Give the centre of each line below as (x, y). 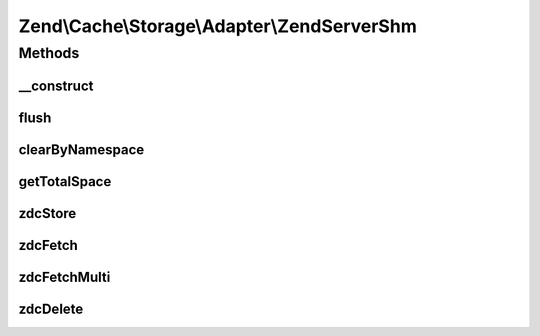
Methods (49, 53)
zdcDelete (51, 308)
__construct (56, 85)
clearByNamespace (81, 149)
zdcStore (47, 213)
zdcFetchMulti (64, 276)
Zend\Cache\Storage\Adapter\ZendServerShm (217, 26)
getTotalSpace (65, 181)
